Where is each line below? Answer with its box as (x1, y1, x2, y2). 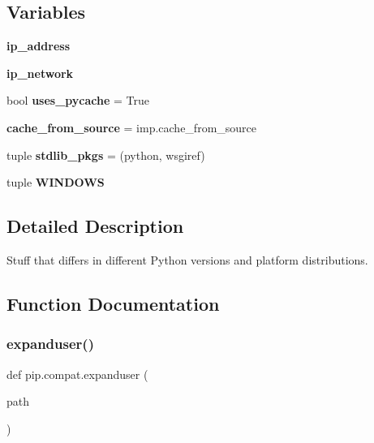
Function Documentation (6, 290, 220, 316)
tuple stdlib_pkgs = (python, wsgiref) (6, 146, 205, 163)
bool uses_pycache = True (6, 92, 149, 109)
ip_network (6, 64, 74, 81)
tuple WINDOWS (6, 174, 105, 191)
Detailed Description (6, 213, 184, 239)
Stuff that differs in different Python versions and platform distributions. (6, 251, 368, 268)
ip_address (6, 37, 71, 54)
